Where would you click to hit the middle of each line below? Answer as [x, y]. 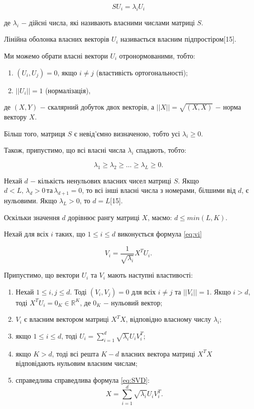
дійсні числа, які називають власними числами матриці [112, 22]
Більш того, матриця [35, 133]
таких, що [70, 234]
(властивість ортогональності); [142, 72]
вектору [16, 116]
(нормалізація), [68, 90]
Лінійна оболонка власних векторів [57, 39]
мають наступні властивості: [150, 275]
